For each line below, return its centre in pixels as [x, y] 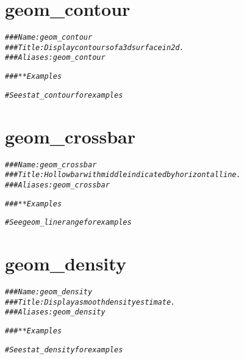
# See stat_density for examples [64, 350]
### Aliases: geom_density [55, 312]
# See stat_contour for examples [64, 95]
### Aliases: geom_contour [55, 58]
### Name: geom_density [49, 292]
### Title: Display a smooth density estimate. [90, 302]
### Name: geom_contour [49, 38]
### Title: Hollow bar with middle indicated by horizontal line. [123, 175]
